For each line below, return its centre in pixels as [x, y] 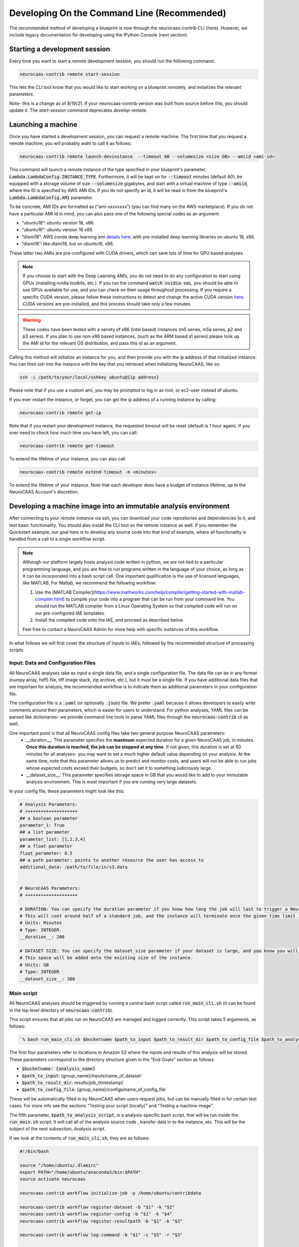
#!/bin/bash [34, 1151]
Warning [32, 320]
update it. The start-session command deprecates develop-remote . [78, 110]
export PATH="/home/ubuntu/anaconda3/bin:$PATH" [80, 1172]
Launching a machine [43, 124]
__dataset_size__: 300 [47, 979]
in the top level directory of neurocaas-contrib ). [61, 1010]
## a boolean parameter [49, 818]
